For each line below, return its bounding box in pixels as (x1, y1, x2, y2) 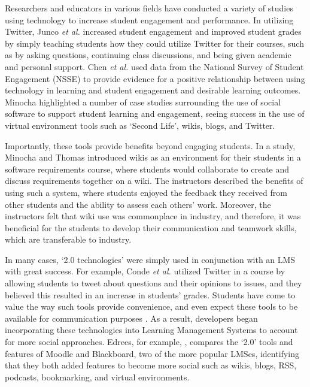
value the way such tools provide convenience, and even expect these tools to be (5, 300, 298, 313)
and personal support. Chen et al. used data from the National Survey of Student (5, 60, 304, 72)
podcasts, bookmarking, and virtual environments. (5, 370, 190, 383)
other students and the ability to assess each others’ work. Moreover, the (5, 198, 271, 210)
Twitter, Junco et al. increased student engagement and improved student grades (5, 25, 302, 38)
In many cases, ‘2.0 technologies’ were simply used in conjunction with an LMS (5, 253, 296, 265)
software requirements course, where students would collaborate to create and (5, 162, 290, 175)
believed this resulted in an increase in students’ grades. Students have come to (5, 288, 296, 301)
